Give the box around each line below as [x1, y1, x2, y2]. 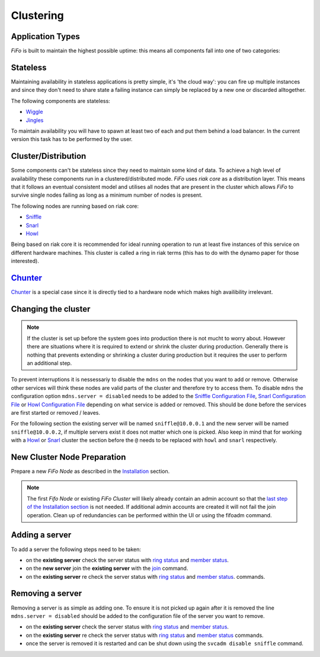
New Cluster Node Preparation [11, 452, 126, 462]
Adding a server [11, 530, 72, 540]
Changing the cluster [11, 304, 91, 314]
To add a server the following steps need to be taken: [11, 546, 142, 553]
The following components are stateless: [11, 97, 111, 104]
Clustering [11, 9, 65, 22]
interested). [11, 258, 40, 265]
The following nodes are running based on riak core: [11, 202, 139, 210]
